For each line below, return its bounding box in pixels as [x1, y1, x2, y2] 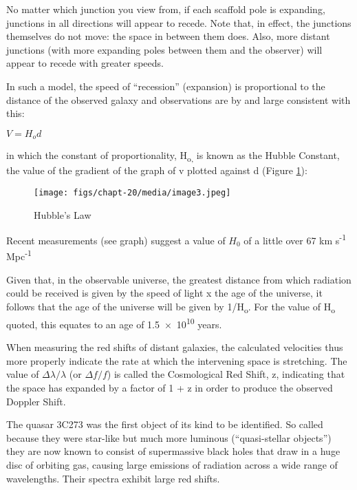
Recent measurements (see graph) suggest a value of [6, 233, 226, 247]
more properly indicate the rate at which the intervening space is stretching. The [6, 353, 347, 367]
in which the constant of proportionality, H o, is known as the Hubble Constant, [6, 148, 340, 164]
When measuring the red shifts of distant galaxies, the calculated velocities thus [6, 340, 343, 354]
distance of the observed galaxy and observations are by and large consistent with [6, 92, 351, 107]
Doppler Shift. [6, 394, 66, 408]
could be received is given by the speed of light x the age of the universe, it [6, 286, 323, 300]
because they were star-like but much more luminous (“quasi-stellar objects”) [6, 430, 332, 445]
